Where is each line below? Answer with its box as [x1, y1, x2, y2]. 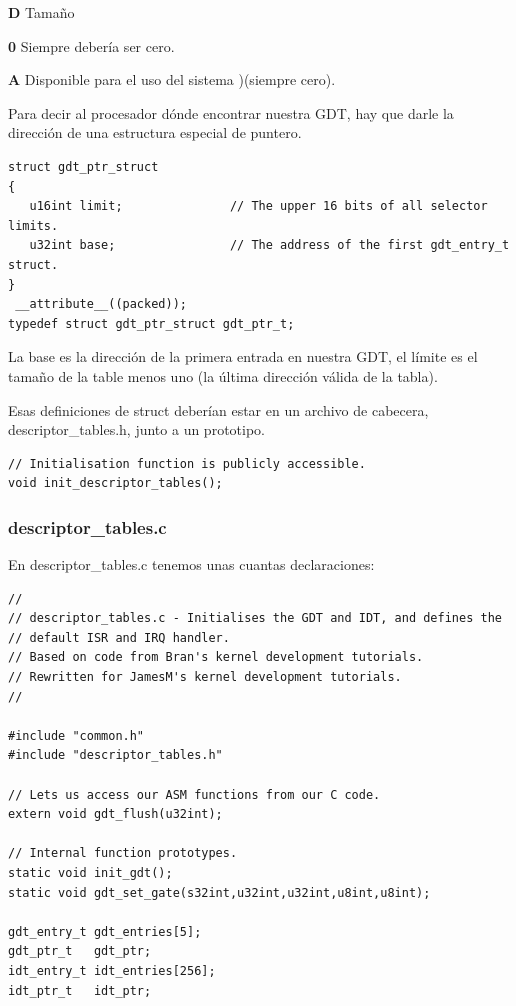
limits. [8, 218, 59, 233]
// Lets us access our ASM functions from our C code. [8, 787, 381, 802]
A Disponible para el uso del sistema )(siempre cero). [8, 69, 336, 90]
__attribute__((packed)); [15, 297, 187, 312]
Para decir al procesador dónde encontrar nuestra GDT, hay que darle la [8, 102, 454, 123]
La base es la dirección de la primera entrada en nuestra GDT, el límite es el [8, 346, 478, 367]
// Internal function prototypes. [8, 846, 238, 861]
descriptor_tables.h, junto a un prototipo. [8, 419, 265, 440]
